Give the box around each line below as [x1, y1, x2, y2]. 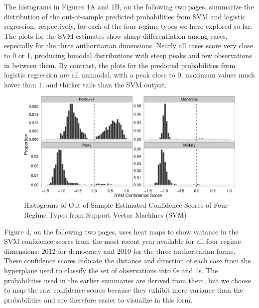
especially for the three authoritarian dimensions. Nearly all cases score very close [4, 40, 254, 51]
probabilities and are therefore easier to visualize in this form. [4, 294, 193, 305]
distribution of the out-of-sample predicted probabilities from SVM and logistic [4, 11, 246, 21]
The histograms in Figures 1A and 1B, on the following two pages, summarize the [4, 1, 254, 11]
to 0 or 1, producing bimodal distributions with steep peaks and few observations [4, 50, 252, 60]
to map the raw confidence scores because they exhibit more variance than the [4, 285, 243, 295]
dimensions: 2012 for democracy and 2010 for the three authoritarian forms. [4, 245, 236, 256]
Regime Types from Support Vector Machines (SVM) [24, 210, 187, 220]
